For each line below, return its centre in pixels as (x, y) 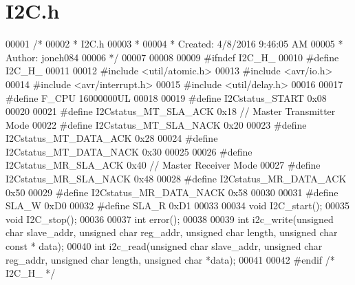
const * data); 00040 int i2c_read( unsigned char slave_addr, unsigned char (164, 246)
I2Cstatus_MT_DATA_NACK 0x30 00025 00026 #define (129, 151)
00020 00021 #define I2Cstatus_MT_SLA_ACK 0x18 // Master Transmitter (171, 111)
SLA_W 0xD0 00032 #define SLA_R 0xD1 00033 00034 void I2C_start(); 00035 (178, 205)
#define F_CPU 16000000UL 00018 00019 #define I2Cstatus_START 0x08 (166, 97)
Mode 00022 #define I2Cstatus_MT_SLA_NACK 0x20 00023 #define (156, 124)
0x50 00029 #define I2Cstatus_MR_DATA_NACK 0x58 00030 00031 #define (172, 192)
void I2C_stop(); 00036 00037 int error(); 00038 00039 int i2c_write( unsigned (170, 219)
